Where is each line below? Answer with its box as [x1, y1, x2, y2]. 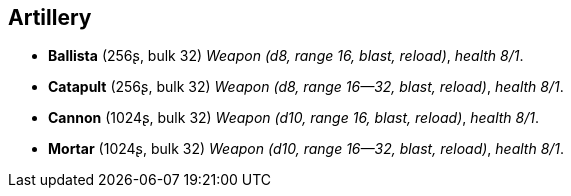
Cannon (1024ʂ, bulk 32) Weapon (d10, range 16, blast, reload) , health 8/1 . [48, 109, 539, 127]
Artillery [8, 5, 92, 30]
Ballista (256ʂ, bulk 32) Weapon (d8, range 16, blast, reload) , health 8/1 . [48, 47, 524, 65]
